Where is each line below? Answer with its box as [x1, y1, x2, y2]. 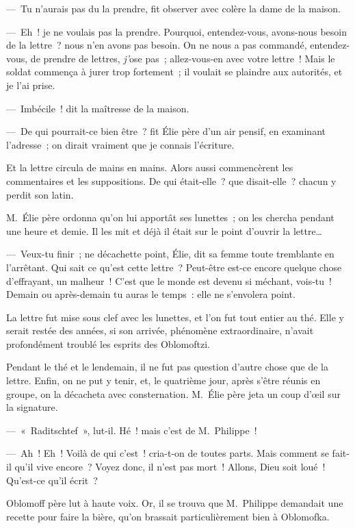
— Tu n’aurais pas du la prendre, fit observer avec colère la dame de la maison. [6, 1, 341, 15]
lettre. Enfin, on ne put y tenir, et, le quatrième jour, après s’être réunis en [6, 373, 321, 388]
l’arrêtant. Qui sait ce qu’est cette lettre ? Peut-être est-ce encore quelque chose [6, 260, 342, 274]
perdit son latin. [6, 187, 74, 201]
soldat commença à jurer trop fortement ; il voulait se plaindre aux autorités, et [6, 64, 343, 79]
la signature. [6, 400, 58, 414]
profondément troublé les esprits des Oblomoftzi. [6, 336, 210, 351]
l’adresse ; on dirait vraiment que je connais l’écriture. [6, 137, 235, 151]
